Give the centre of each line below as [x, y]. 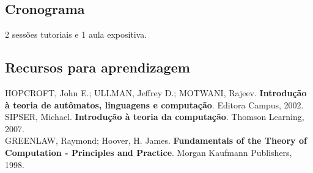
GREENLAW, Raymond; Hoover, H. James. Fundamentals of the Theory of [156, 140]
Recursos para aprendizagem [98, 67]
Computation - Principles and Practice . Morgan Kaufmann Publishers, [149, 152]
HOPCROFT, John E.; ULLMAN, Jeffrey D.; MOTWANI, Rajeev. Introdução [156, 93]
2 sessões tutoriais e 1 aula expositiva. [76, 34]
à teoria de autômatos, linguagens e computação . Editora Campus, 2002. [154, 104]
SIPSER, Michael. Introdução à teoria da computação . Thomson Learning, [155, 117]
